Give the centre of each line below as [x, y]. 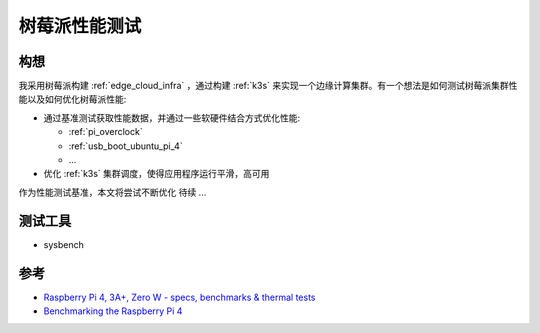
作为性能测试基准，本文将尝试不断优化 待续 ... [112, 192]
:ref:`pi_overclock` [106, 132]
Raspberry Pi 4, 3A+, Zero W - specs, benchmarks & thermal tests [179, 297]
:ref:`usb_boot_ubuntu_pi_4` [126, 146]
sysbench [63, 244]
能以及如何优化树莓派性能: [72, 99]
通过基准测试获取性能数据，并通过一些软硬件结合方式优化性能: [172, 117]
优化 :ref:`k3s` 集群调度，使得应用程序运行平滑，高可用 [156, 174]
